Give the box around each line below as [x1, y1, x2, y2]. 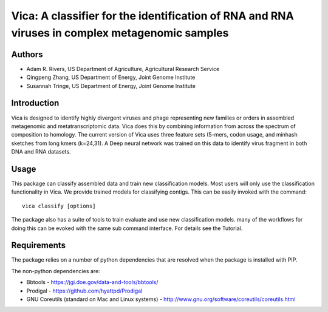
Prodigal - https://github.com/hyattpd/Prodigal [26, 287, 143, 294]
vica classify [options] [22, 202, 96, 209]
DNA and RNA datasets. [11, 148, 71, 155]
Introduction [11, 98, 60, 109]
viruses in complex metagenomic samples [11, 26, 229, 39]
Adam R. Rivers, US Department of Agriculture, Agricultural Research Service [26, 65, 220, 72]
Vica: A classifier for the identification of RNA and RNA [11, 9, 294, 22]
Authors [11, 49, 43, 59]
